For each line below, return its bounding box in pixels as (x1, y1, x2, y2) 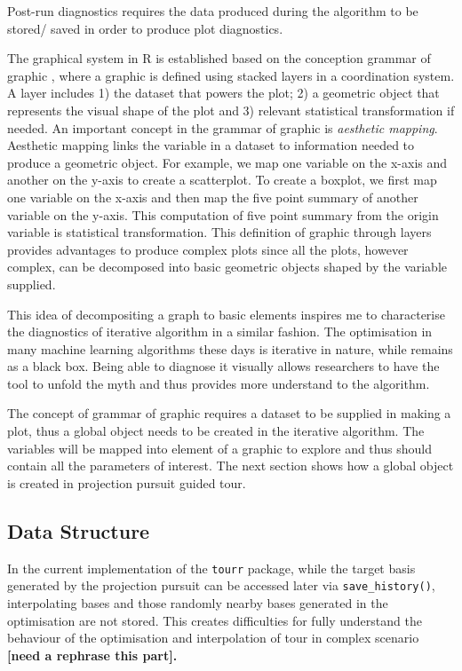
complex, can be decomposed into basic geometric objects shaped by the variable (7, 257, 448, 276)
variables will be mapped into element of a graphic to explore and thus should (7, 438, 432, 457)
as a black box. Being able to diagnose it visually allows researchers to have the (7, 357, 440, 375)
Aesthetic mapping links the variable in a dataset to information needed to (7, 136, 415, 154)
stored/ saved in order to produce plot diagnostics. (7, 19, 283, 37)
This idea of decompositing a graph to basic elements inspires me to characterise (7, 304, 445, 323)
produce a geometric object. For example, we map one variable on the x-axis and (7, 153, 448, 171)
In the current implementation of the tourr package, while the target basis (7, 558, 416, 577)
